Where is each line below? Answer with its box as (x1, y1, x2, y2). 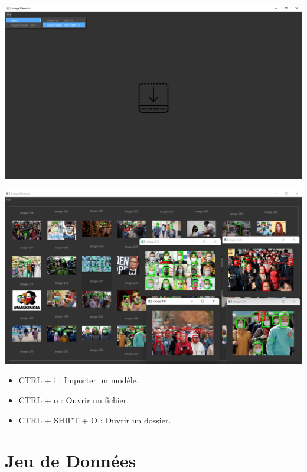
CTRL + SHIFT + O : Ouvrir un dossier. (18, 413, 171, 426)
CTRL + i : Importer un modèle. (18, 374, 139, 386)
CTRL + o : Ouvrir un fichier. (18, 393, 129, 406)
